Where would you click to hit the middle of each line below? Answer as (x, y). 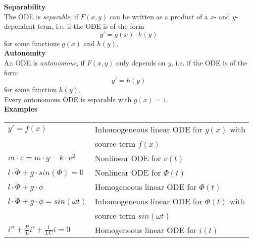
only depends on (141, 62)
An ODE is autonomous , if (44, 62)
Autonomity (25, 53)
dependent (20, 26)
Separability (25, 6)
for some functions (32, 43)
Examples (21, 109)
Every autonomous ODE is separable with (68, 99)
